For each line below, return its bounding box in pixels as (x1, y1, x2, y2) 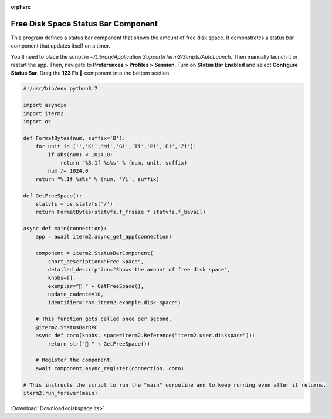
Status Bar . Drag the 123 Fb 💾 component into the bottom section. (11, 69, 171, 76)
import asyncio (23, 102, 67, 109)
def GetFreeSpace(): (23, 192, 82, 199)
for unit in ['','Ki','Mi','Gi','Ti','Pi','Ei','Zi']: (35, 143, 197, 150)
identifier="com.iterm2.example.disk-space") (48, 299, 181, 306)
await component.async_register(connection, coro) (35, 365, 184, 371)
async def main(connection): (23, 225, 107, 232)
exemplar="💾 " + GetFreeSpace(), (48, 283, 144, 289)
